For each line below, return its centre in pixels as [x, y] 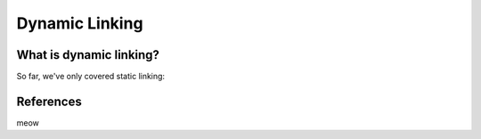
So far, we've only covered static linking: [90, 77]
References [49, 101]
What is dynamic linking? [88, 55]
